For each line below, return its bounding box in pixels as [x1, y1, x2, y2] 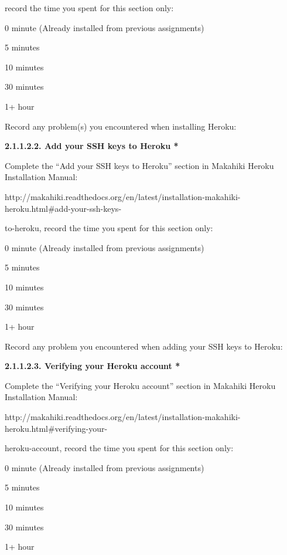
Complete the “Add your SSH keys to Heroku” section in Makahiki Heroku [5, 159, 274, 171]
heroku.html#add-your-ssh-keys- [5, 202, 122, 214]
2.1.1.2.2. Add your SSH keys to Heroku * [5, 140, 179, 152]
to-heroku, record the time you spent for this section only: [5, 222, 213, 234]
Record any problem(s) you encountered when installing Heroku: [5, 120, 237, 132]
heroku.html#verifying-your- [5, 422, 108, 434]
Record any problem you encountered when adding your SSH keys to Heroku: [5, 340, 283, 352]
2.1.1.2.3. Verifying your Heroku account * [5, 360, 180, 372]
